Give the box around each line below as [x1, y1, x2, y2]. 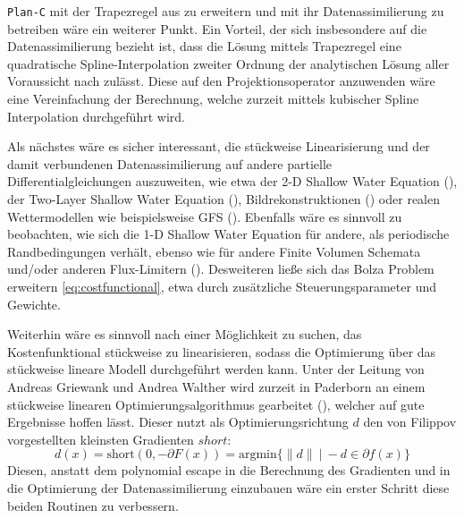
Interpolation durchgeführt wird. [7, 106, 185, 125]
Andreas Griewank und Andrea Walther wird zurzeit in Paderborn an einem [7, 377, 426, 395]
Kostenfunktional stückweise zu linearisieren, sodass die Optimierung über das [7, 342, 436, 361]
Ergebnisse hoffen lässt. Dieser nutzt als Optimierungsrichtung [7, 412, 349, 431]
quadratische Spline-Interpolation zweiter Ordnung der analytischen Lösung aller [7, 54, 450, 72]
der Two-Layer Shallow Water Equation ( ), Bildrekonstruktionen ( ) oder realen [7, 190, 440, 208]
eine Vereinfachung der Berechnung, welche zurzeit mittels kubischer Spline [7, 89, 419, 108]
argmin [238, 448, 277, 462]
